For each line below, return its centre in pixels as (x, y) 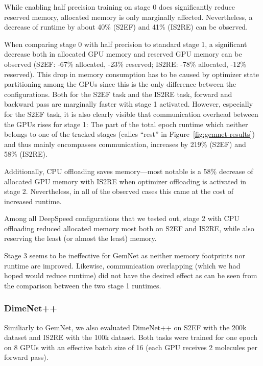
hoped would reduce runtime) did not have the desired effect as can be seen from (131, 275)
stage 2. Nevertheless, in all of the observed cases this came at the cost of (119, 191)
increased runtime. (33, 201)
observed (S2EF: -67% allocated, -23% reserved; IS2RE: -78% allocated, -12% (125, 64)
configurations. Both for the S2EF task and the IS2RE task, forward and (118, 94)
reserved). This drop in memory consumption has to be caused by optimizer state (132, 74)
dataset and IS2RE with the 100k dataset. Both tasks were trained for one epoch (131, 337)
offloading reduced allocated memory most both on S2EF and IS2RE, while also (129, 228)
